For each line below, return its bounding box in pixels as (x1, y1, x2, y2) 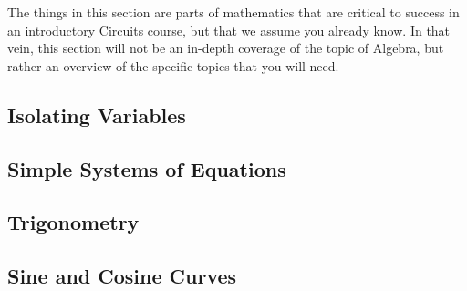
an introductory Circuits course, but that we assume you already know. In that (7, 20, 451, 39)
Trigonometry (7, 208, 140, 236)
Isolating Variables (7, 100, 186, 129)
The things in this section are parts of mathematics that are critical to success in (7, 3, 460, 21)
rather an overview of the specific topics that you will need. (7, 56, 339, 75)
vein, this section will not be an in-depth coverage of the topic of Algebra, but (7, 38, 444, 57)
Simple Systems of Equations (7, 154, 286, 182)
